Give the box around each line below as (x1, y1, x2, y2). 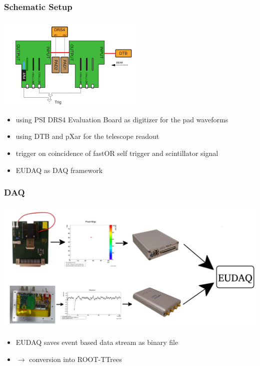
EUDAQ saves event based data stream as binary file (15, 337, 178, 347)
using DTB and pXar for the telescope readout (15, 131, 159, 141)
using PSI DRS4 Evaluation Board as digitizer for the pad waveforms (15, 114, 228, 124)
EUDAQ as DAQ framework (15, 164, 103, 175)
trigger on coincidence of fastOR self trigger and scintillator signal (15, 148, 218, 158)
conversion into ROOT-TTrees (29, 353, 122, 364)
